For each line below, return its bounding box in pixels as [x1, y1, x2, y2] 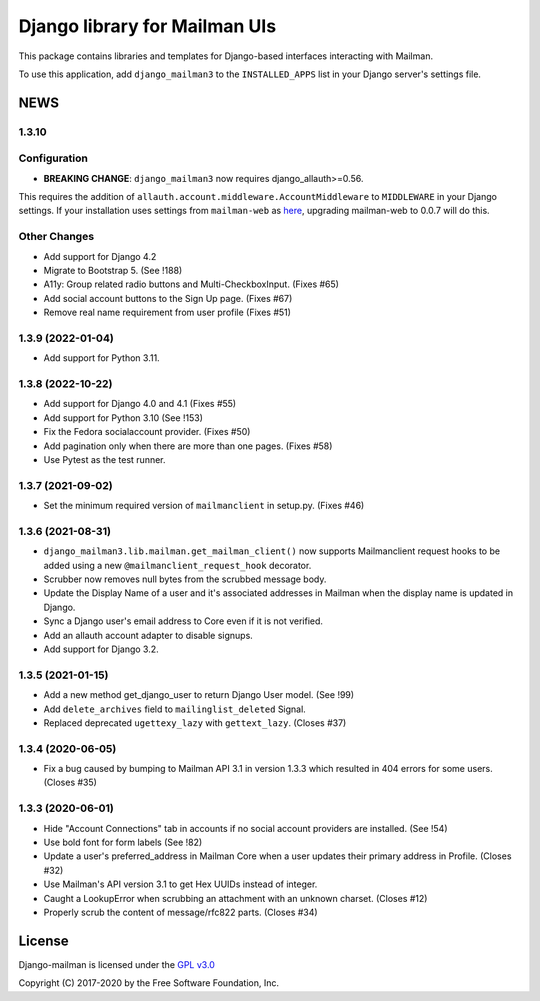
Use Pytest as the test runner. [43, 453, 166, 465]
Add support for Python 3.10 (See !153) [43, 411, 204, 424]
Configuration [18, 151, 89, 165]
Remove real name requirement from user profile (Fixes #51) [43, 306, 292, 319]
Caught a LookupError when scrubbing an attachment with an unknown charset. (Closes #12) [43, 892, 428, 904]
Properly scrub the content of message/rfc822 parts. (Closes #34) [43, 906, 319, 918]
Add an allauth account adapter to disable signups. [43, 629, 254, 641]
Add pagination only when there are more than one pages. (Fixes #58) [43, 440, 333, 452]
